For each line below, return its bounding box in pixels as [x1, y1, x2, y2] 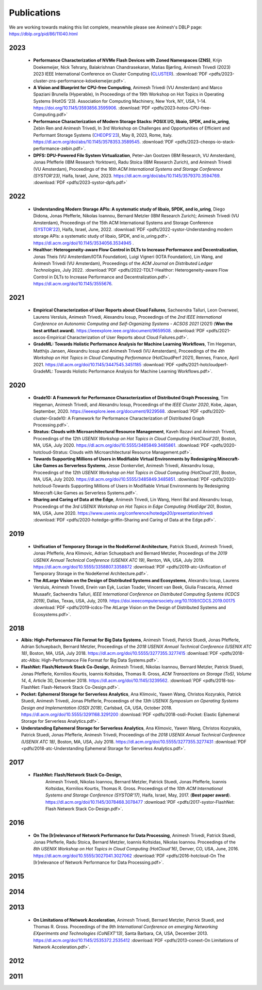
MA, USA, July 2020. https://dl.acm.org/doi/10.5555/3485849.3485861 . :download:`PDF [33, 442, 210, 448]
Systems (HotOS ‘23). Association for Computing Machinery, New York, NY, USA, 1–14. [33, 98, 207, 104]
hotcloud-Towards [33, 483, 70, 489]
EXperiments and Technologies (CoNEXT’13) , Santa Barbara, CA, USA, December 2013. [33, 930, 209, 936]
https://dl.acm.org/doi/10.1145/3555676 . [33, 281, 113, 287]
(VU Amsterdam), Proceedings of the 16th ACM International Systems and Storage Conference [33, 166, 223, 172]
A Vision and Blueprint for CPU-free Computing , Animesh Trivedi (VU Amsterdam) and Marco [33, 84, 223, 90]
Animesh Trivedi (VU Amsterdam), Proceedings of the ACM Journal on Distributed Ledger [33, 260, 213, 266]
